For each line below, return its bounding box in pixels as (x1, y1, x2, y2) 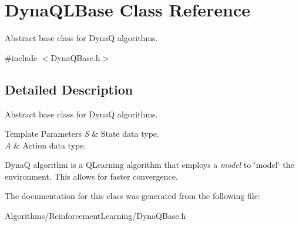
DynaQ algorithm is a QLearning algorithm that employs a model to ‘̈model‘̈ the (5, 158, 294, 171)
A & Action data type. (5, 139, 86, 151)
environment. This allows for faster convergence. (5, 170, 178, 182)
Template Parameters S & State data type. (5, 127, 159, 140)
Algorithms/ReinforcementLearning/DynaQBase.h (5, 210, 186, 222)
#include (5, 51, 38, 63)
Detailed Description (5, 80, 133, 98)
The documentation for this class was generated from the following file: (5, 190, 260, 202)
